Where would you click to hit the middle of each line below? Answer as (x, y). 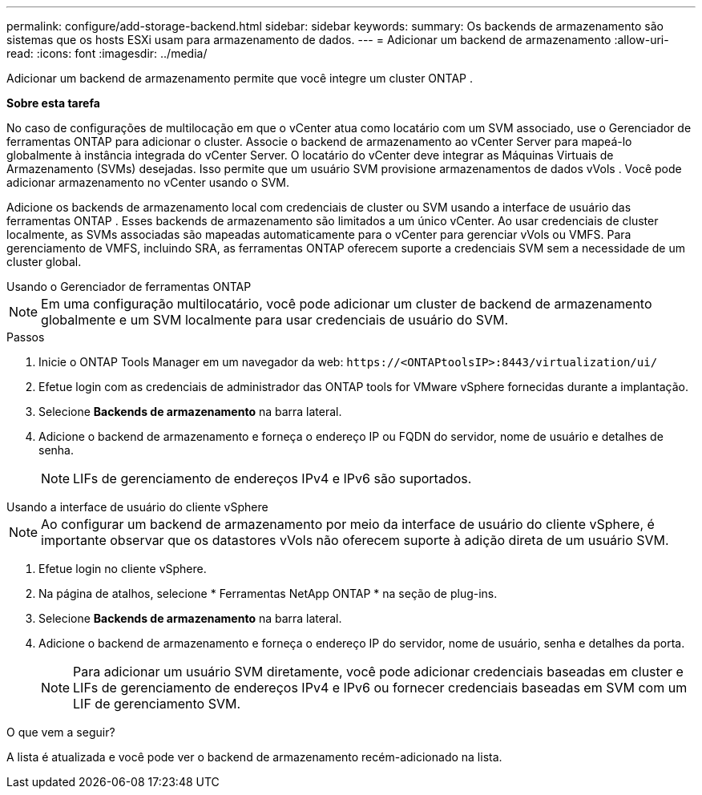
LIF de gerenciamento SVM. (157, 704)
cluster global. (44, 262)
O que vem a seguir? (61, 732)
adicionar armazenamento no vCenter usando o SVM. (148, 182)
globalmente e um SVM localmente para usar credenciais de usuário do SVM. (275, 320)
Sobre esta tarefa (53, 103)
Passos (26, 337)
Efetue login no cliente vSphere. (123, 569)
